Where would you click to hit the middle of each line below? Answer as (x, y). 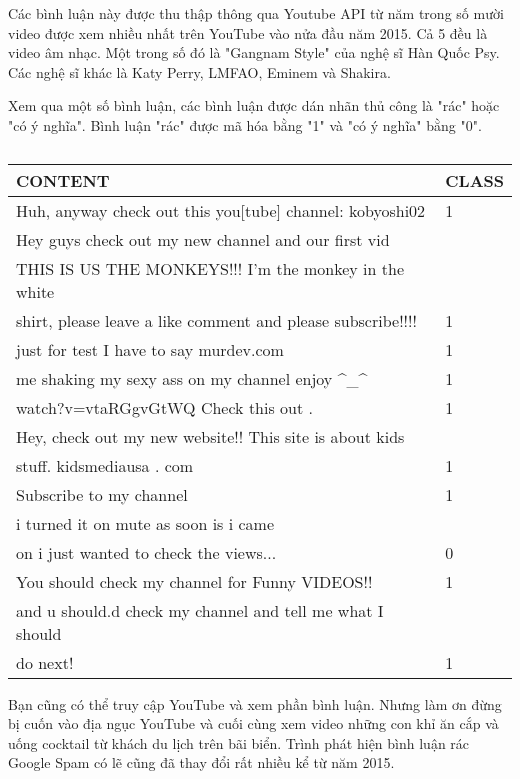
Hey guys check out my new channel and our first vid (203, 239)
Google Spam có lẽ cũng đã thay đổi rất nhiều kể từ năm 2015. (201, 762)
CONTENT (63, 180)
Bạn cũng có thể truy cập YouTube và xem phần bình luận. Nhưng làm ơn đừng (255, 703)
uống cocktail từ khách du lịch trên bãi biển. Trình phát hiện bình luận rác (239, 742)
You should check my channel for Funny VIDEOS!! (194, 581)
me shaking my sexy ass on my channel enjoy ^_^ (192, 378)
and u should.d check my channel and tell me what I (200, 610)
